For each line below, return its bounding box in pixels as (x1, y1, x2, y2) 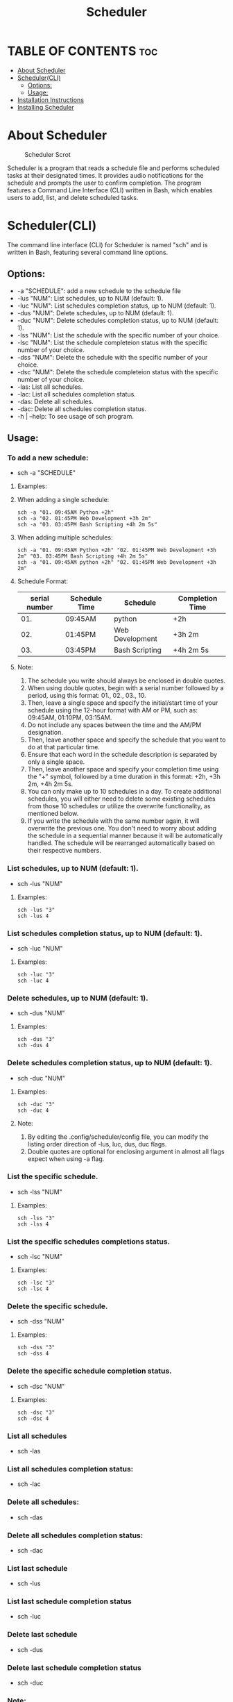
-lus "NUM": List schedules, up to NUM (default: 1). (17, 294, 164, 302)
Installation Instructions (17, 95, 85, 104)
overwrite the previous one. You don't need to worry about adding (27, 824, 217, 833)
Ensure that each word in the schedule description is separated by (27, 751, 217, 759)
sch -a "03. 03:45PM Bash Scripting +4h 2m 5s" (17, 522, 157, 528)
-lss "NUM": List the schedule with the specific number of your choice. (17, 331, 220, 339)
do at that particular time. (27, 743, 101, 751)
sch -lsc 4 (17, 1285, 49, 1292)
